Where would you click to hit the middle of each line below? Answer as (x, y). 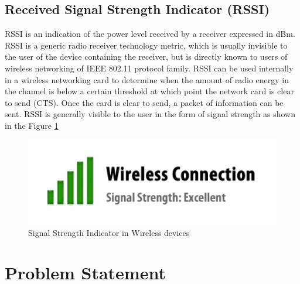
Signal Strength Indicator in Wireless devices (109, 232)
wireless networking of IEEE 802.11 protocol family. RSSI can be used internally (149, 68)
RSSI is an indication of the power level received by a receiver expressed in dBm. (150, 34)
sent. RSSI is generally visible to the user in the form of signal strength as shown (150, 114)
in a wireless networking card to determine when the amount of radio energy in (147, 79)
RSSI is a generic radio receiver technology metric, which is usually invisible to (146, 45)
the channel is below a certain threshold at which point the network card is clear (149, 91)
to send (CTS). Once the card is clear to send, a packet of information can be (144, 102)
